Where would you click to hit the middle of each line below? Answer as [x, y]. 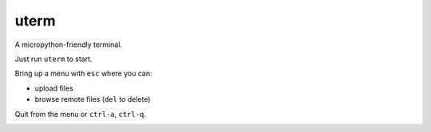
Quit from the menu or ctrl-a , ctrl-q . [81, 114]
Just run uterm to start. [53, 59]
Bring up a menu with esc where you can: [83, 74]
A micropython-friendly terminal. [69, 45]
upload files [54, 88]
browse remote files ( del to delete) [93, 99]
